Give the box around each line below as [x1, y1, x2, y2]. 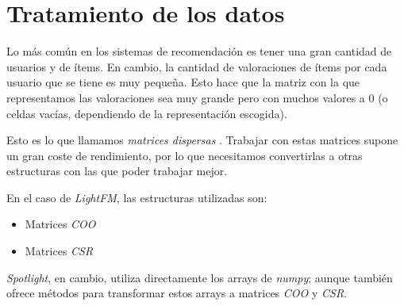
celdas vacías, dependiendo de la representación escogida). [6, 105, 287, 121]
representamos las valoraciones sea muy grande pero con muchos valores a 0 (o [6, 89, 388, 105]
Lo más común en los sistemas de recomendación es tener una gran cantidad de [6, 43, 392, 59]
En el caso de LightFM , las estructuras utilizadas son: [6, 189, 267, 205]
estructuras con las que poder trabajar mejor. [6, 163, 228, 179]
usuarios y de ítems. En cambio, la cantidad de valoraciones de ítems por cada [6, 58, 387, 75]
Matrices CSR [25, 243, 94, 259]
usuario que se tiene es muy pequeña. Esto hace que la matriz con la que [6, 74, 360, 90]
